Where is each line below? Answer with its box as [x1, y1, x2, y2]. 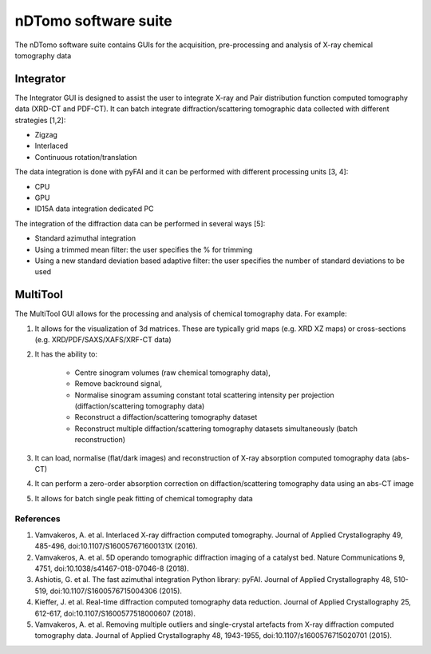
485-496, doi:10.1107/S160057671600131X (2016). [34, 541, 198, 551]
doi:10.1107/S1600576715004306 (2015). [49, 586, 183, 596]
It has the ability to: [34, 349, 98, 359]
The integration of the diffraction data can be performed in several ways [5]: [14, 218, 266, 228]
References [14, 513, 61, 524]
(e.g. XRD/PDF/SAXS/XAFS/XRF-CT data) [34, 335, 172, 344]
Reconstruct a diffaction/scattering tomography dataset [74, 413, 258, 422]
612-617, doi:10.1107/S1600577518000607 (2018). [34, 608, 196, 618]
